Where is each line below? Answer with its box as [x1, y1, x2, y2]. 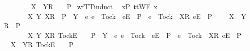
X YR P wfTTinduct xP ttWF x [31, 1, 158, 11]
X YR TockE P [10, 39, 73, 50]
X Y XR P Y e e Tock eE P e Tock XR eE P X [27, 11, 234, 21]
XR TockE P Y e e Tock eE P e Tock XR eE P [44, 30, 242, 40]
